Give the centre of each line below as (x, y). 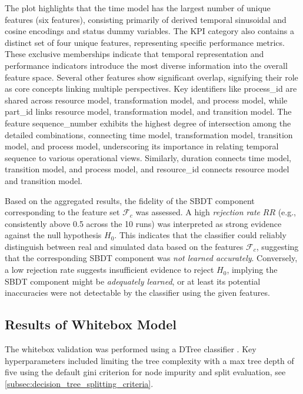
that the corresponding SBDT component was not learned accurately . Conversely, (151, 258)
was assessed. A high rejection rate (198, 212)
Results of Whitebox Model (91, 324)
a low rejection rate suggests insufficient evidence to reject (109, 270)
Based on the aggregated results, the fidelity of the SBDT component (130, 200)
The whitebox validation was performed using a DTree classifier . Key (131, 349)
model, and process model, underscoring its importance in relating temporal (142, 146)
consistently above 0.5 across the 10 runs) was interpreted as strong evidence (143, 223)
